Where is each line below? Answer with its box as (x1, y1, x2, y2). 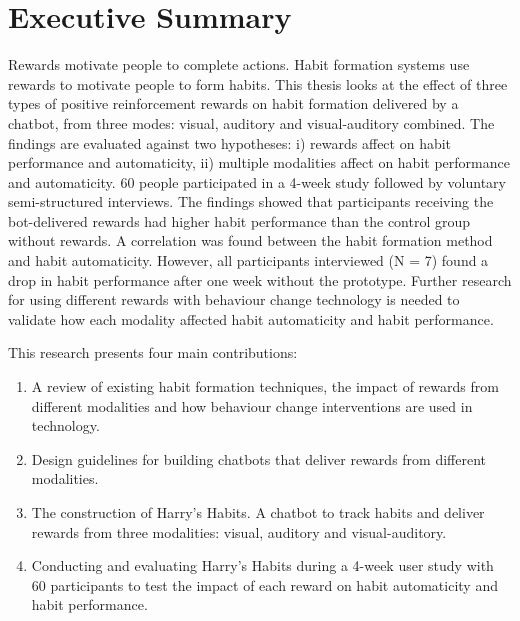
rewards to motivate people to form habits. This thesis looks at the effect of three (8, 73, 508, 94)
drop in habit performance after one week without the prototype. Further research (8, 269, 512, 290)
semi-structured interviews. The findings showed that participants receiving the (8, 191, 494, 212)
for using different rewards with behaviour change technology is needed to (8, 289, 460, 310)
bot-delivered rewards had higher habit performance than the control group (8, 210, 471, 231)
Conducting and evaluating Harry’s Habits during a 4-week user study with (31, 555, 494, 576)
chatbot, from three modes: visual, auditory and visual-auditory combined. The (8, 112, 495, 133)
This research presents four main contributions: (8, 342, 298, 363)
